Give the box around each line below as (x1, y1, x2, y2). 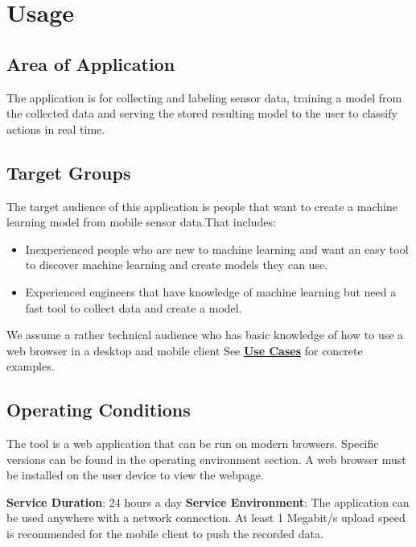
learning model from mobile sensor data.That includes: (6, 213, 276, 230)
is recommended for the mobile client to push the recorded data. (6, 525, 323, 542)
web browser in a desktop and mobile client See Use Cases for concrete (6, 342, 363, 358)
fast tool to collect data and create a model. (25, 299, 242, 316)
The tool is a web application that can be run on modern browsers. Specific (6, 435, 379, 452)
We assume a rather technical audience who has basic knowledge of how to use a (6, 326, 404, 343)
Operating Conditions (6, 397, 191, 422)
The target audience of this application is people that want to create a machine (6, 197, 397, 214)
